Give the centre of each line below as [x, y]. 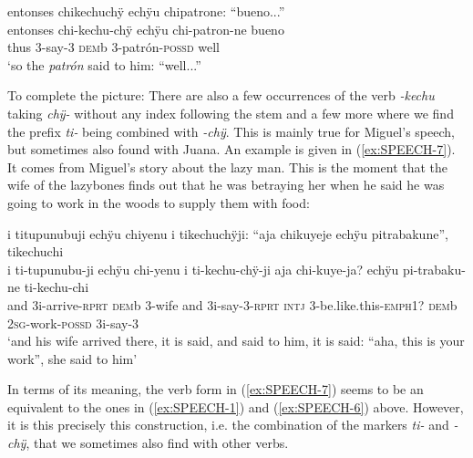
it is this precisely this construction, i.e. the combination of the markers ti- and [228, 425]
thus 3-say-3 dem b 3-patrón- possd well [113, 47]
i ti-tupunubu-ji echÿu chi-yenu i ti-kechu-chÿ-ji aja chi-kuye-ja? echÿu [203, 269]
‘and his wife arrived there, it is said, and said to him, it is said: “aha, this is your [236, 341]
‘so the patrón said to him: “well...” [104, 64]
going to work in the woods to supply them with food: [159, 202]
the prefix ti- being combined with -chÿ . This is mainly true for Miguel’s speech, [231, 131]
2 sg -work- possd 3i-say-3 [73, 323]
